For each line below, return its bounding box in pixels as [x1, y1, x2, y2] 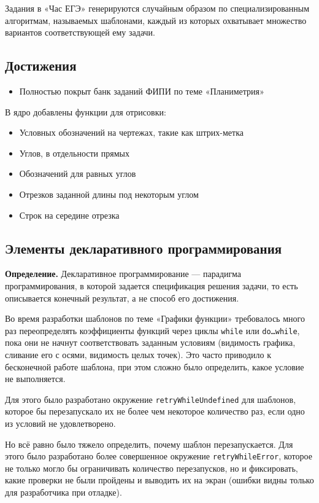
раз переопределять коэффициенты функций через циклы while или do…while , [5, 324, 300, 337]
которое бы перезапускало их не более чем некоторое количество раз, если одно [5, 405, 305, 418]
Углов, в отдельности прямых [19, 146, 129, 159]
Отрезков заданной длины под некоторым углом [19, 187, 199, 200]
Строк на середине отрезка [19, 208, 120, 221]
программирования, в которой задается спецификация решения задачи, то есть [5, 279, 298, 292]
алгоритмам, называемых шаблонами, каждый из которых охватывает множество [5, 14, 307, 26]
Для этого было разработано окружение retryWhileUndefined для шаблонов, [5, 392, 296, 405]
